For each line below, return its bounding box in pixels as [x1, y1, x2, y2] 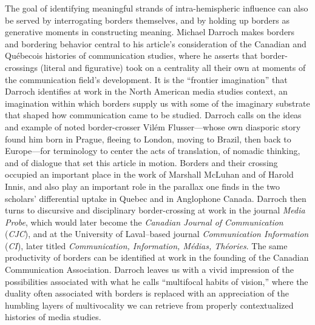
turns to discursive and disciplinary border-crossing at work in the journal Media [5, 204, 305, 216]
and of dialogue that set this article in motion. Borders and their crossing [5, 156, 278, 169]
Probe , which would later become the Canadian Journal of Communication [5, 215, 283, 228]
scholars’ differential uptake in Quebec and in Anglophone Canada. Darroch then [5, 192, 307, 204]
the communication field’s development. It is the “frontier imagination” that [5, 73, 288, 85]
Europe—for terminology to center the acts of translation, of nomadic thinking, [5, 144, 300, 157]
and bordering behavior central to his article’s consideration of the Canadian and [5, 37, 307, 50]
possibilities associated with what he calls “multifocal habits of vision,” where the [5, 275, 308, 287]
